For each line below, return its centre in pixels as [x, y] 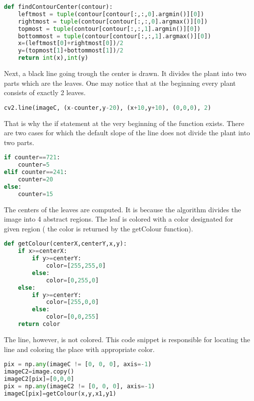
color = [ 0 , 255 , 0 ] [72, 280]
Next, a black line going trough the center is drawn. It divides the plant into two [125, 73]
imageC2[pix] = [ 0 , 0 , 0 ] [39, 379]
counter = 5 [34, 165]
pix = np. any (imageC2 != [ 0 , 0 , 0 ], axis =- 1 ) [79, 386]
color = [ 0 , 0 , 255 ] [72, 317]
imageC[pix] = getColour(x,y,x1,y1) [60, 393]
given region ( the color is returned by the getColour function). [99, 228]
